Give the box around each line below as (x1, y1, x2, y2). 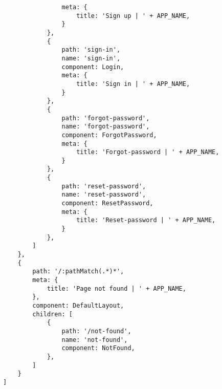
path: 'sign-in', (61, 46, 121, 54)
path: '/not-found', (61, 327, 131, 335)
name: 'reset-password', (61, 191, 146, 199)
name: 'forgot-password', (61, 123, 150, 131)
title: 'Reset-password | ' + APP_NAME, (76, 217, 216, 224)
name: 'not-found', (61, 336, 128, 343)
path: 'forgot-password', (61, 114, 150, 122)
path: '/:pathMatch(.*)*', (32, 268, 124, 275)
